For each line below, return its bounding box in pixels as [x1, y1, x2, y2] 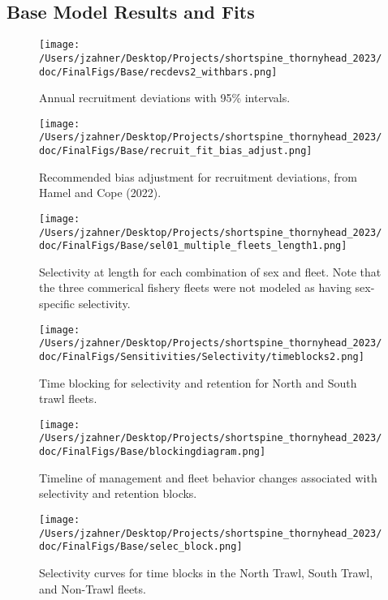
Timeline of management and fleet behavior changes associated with [39, 469, 377, 486]
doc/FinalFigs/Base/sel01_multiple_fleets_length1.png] [39, 240, 347, 252]
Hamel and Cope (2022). [39, 184, 162, 201]
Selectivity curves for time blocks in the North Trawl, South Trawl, [39, 564, 373, 581]
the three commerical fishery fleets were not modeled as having [39, 279, 351, 296]
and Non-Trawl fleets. [39, 580, 146, 597]
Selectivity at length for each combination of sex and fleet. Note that [39, 263, 382, 280]
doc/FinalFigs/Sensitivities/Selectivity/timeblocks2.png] [39, 350, 364, 362]
